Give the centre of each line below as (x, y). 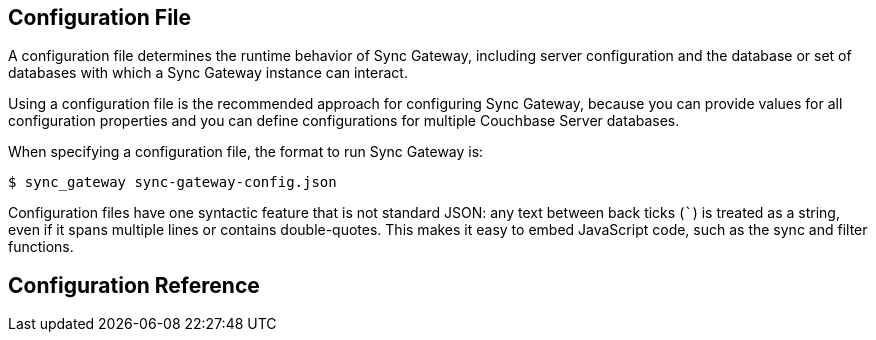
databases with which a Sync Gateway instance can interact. (208, 73)
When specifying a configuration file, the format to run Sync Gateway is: (246, 152)
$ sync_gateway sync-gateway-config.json (172, 182)
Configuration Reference (134, 285)
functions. (41, 247)
